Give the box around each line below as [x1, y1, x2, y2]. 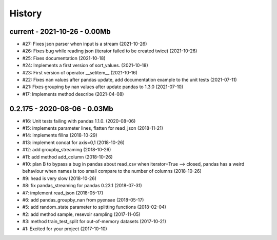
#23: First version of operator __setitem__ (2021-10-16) [22, 69, 138, 75]
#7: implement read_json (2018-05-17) [22, 190, 104, 196]
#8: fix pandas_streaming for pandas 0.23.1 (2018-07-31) [22, 183, 142, 189]
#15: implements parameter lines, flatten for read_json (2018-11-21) [22, 125, 164, 131]
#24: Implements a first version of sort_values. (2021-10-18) [22, 62, 148, 69]
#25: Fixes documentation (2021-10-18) [22, 55, 106, 61]
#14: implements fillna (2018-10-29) [22, 132, 97, 138]
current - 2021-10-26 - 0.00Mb [9, 27, 111, 36]
